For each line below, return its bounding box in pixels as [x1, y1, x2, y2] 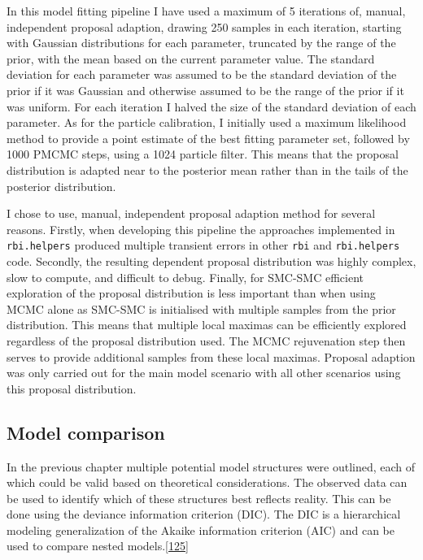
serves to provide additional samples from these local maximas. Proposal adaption [7, 348, 416, 365]
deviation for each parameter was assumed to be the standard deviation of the [7, 66, 397, 83]
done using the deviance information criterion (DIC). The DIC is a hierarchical [7, 506, 401, 523]
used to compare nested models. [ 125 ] [7, 537, 189, 554]
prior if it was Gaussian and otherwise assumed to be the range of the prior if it [7, 81, 404, 98]
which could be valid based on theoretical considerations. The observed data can [7, 474, 408, 491]
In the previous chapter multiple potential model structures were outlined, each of [7, 458, 416, 475]
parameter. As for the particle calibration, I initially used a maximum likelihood [7, 114, 407, 131]
